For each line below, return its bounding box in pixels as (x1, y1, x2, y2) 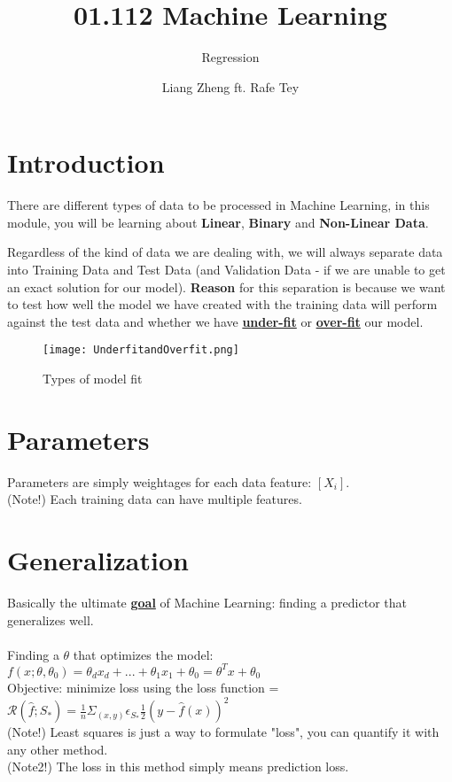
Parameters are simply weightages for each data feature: (7, 472, 312, 491)
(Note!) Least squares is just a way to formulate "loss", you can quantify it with (7, 723, 440, 741)
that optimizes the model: (73, 645, 214, 663)
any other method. (7, 739, 108, 758)
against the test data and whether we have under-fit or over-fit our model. (7, 312, 424, 330)
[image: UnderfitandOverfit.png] (43, 344, 239, 357)
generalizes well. (7, 610, 94, 629)
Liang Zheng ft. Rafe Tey (161, 77, 300, 96)
